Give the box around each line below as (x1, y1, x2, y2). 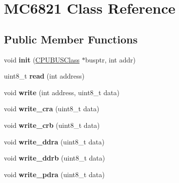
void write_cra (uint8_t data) (4, 103, 99, 114)
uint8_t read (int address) (4, 71, 85, 81)
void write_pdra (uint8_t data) (4, 169, 105, 179)
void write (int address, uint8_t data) (4, 87, 119, 97)
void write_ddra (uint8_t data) (4, 136, 105, 146)
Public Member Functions (4, 31, 138, 46)
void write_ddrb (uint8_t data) (4, 153, 105, 163)
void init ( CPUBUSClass (4, 54, 80, 64)
